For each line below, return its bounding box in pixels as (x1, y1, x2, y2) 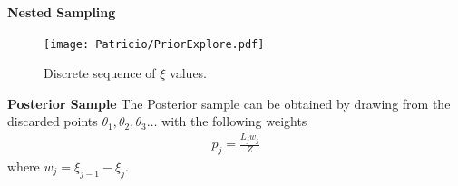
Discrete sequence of (44, 64, 156, 83)
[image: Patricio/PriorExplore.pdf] (44, 37, 265, 51)
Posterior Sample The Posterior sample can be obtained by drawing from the (7, 93, 451, 113)
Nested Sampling (7, 3, 116, 21)
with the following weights (161, 112, 307, 131)
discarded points (7, 112, 98, 131)
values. (170, 64, 208, 83)
